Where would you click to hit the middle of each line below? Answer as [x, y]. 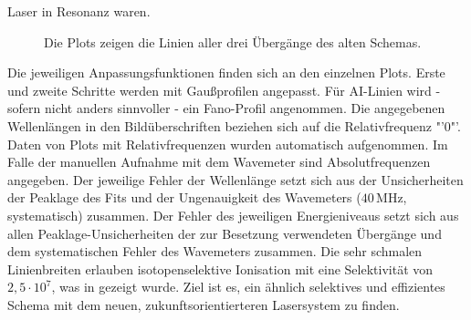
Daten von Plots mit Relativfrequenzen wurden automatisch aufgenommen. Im [228, 144]
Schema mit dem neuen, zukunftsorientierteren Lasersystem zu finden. [204, 304]
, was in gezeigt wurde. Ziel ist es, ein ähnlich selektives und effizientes [248, 287]
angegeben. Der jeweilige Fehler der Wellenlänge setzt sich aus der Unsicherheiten [235, 179]
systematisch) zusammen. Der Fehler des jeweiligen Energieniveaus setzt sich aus [233, 215]
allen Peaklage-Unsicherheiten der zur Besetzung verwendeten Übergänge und [225, 233]
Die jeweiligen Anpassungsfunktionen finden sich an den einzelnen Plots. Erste [226, 72]
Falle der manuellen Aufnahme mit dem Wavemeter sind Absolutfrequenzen [219, 162]
